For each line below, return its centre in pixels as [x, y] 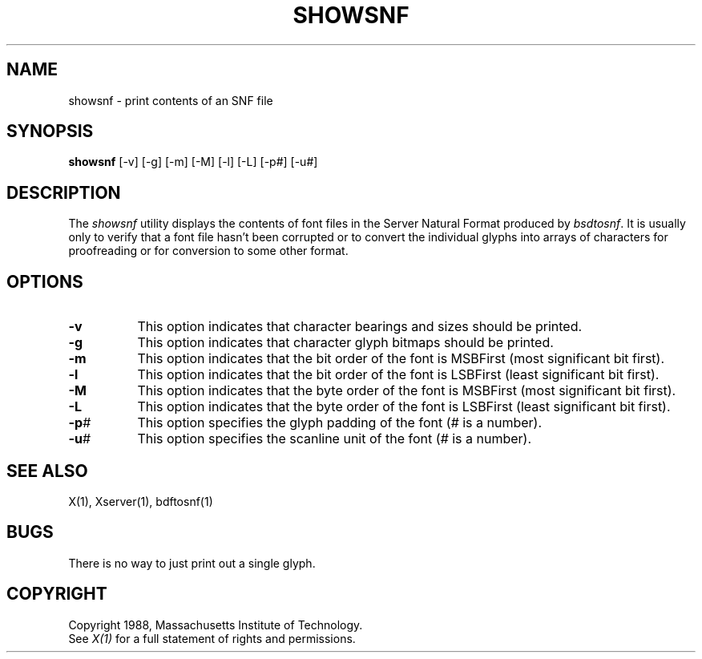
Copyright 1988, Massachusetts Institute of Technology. [216, 625]
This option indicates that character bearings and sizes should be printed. [360, 327]
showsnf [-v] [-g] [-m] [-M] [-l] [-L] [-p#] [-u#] [193, 162]
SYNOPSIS [50, 131]
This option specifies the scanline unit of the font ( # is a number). [335, 439]
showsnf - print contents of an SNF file [171, 100]
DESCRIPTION [64, 192]
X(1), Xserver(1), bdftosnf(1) [141, 501]
